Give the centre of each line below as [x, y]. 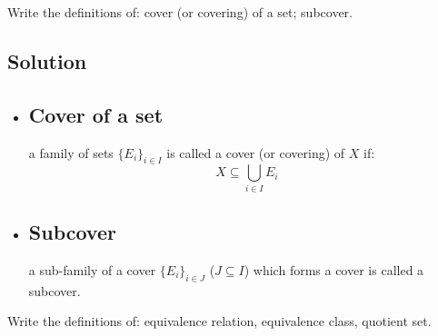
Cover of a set [96, 114]
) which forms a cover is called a [334, 269]
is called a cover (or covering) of [256, 152]
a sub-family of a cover [92, 269]
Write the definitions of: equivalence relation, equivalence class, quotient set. [219, 321]
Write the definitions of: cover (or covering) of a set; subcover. [180, 12]
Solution [47, 60]
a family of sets [71, 152]
